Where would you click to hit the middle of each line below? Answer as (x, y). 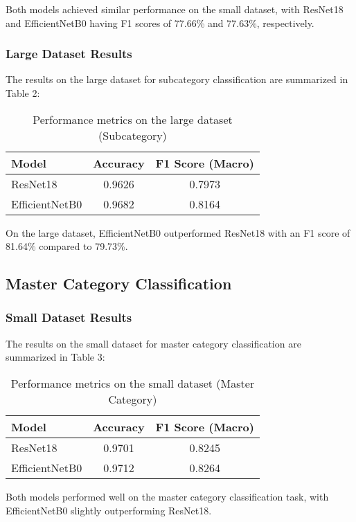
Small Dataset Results (69, 317)
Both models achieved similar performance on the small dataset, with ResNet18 (175, 9)
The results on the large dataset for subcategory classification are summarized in (177, 79)
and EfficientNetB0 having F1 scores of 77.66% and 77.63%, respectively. (160, 22)
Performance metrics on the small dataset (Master (133, 383)
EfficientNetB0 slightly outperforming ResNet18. (109, 510)
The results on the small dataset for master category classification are (153, 343)
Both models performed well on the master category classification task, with (167, 496)
